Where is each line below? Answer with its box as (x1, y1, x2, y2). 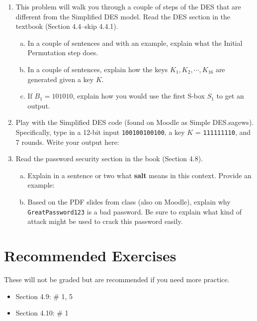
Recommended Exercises (4, 245, 176, 265)
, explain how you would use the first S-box (73, 91, 205, 101)
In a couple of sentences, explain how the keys (27, 64, 168, 74)
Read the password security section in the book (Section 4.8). (15, 153, 203, 164)
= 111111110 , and (195, 126, 251, 137)
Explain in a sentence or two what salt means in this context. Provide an (27, 170, 252, 180)
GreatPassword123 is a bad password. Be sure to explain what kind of (27, 206, 242, 216)
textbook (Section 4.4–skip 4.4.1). (15, 21, 118, 31)
